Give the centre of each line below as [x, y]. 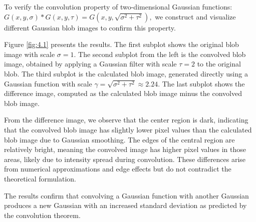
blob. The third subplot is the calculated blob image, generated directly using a [126, 73]
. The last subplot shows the [201, 83]
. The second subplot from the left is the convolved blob [160, 54]
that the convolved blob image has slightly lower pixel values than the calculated [128, 129]
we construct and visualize [195, 16]
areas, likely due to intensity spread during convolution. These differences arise [125, 159]
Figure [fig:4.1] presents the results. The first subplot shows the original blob [121, 44]
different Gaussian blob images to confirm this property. [90, 27]
